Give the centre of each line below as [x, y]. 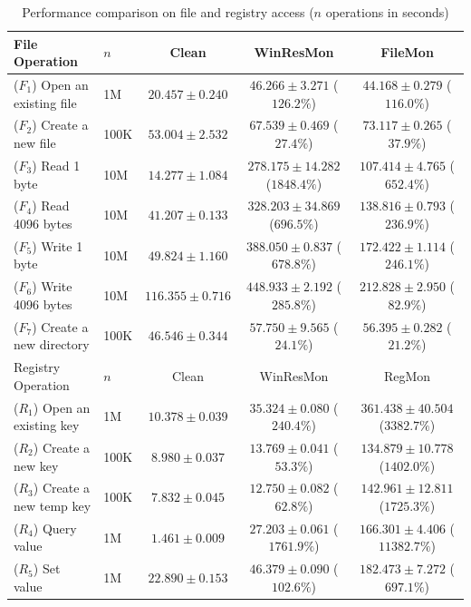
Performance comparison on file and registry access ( [168, 12]
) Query [55, 528]
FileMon [407, 52]
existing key [47, 425]
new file [35, 143]
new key [36, 465]
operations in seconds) [387, 12]
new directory [52, 344]
